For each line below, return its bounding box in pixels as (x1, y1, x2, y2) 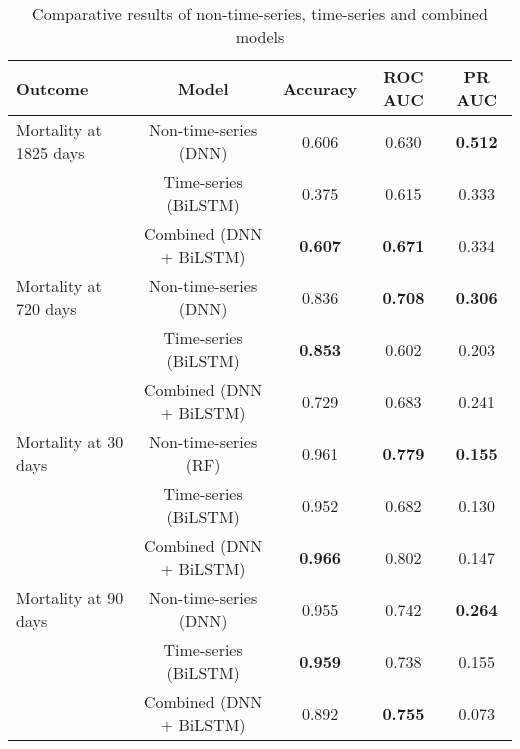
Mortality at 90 (16, 586, 124, 609)
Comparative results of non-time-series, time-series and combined (32, 2, 488, 25)
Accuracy (282, 76, 358, 100)
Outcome (16, 76, 89, 100)
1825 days (16, 141, 85, 164)
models (235, 25, 285, 48)
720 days (16, 297, 77, 320)
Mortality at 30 (16, 430, 124, 453)
